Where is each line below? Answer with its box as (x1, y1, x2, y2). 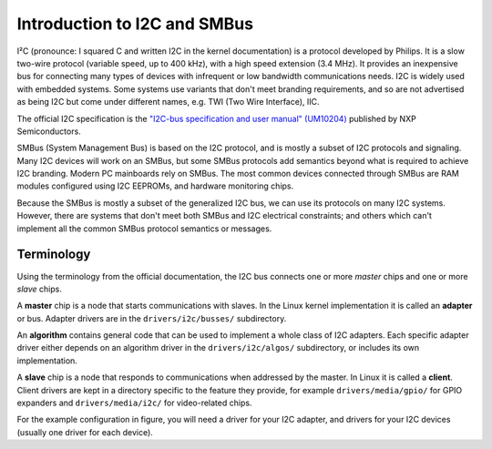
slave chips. (16, 283, 63, 294)
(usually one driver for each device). (16, 426, 154, 437)
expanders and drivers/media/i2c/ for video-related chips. (16, 397, 252, 409)
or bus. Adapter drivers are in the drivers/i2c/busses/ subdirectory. (16, 312, 287, 323)
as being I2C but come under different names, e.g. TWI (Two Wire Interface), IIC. (16, 97, 320, 107)
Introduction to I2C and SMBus (16, 14, 254, 34)
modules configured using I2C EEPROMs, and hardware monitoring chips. (16, 180, 294, 191)
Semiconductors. (16, 126, 81, 137)
